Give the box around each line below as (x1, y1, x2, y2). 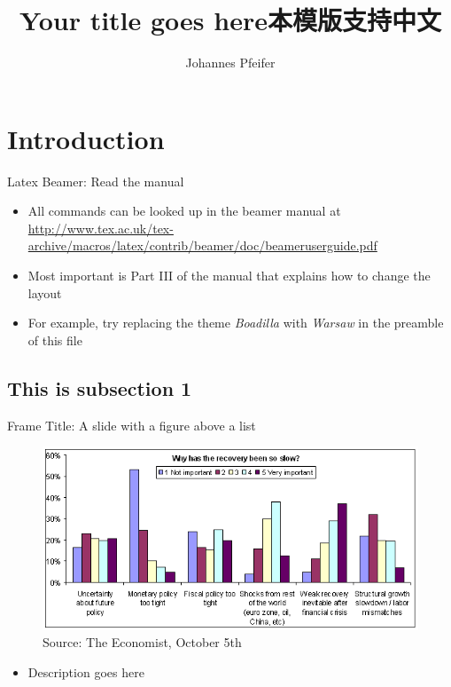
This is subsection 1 (7, 374, 192, 401)
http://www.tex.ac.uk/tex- (27, 218, 174, 237)
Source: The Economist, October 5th (43, 633, 242, 651)
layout (27, 283, 62, 302)
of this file (27, 330, 82, 349)
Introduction (7, 120, 165, 156)
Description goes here (27, 663, 144, 682)
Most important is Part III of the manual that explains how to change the (27, 266, 431, 285)
